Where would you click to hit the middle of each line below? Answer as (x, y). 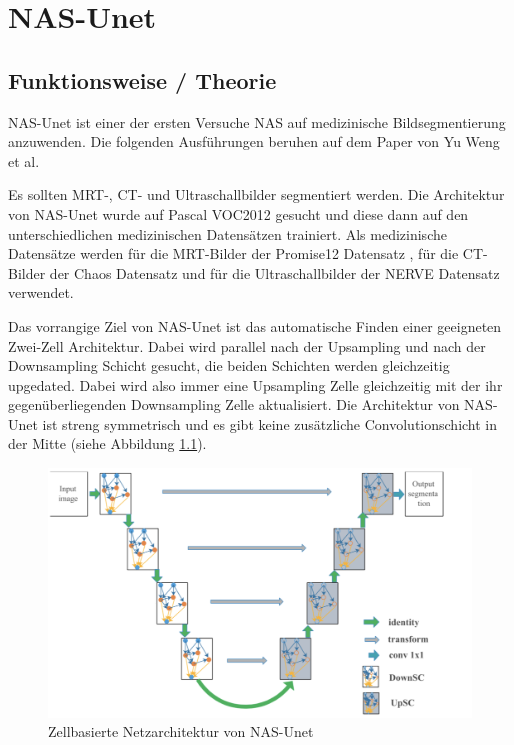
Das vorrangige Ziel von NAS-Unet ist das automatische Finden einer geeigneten (255, 325)
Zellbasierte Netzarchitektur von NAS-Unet (181, 731)
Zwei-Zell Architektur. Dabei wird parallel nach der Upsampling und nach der (247, 345)
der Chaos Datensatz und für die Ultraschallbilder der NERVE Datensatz (274, 272)
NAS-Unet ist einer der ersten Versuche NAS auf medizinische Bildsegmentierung (257, 121)
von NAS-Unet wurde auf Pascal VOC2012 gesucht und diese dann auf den (238, 213)
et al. (24, 160)
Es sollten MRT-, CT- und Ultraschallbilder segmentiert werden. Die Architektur (256, 194)
